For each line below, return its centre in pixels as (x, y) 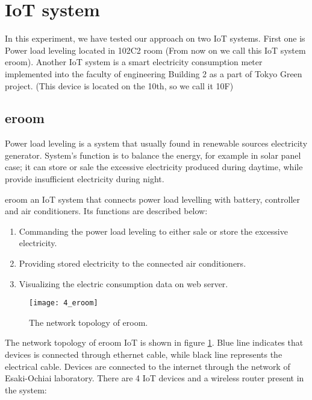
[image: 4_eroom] (64, 303)
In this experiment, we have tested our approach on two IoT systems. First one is (155, 38)
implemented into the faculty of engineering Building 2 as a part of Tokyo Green (154, 73)
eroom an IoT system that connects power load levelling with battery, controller (153, 199)
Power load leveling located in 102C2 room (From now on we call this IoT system (155, 50)
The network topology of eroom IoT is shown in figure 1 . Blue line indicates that (154, 342)
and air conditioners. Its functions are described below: (106, 211)
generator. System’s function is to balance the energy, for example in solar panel (153, 155)
